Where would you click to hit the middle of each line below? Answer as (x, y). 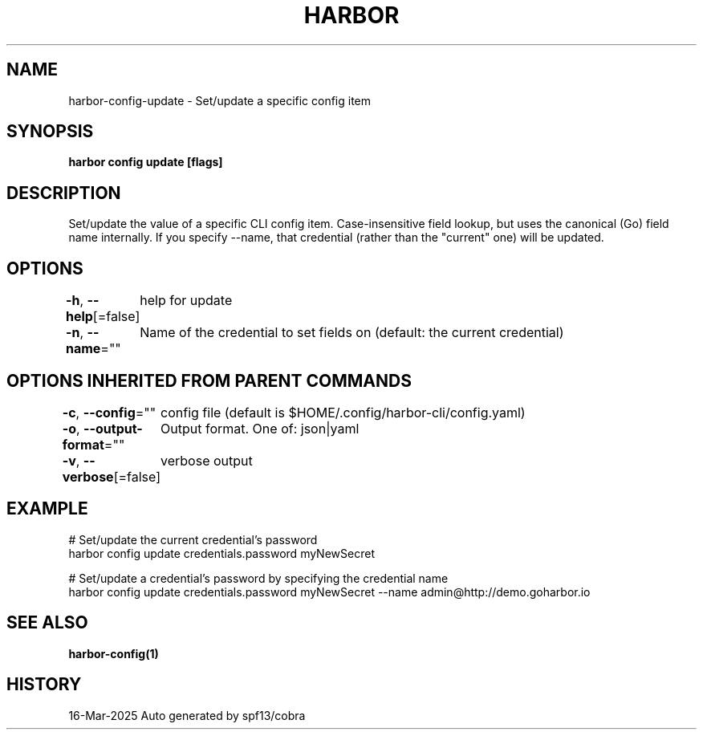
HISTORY (44, 685)
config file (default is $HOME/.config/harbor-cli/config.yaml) (343, 412)
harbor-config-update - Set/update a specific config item (220, 100)
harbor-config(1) (114, 653)
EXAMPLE (47, 509)
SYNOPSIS (50, 132)
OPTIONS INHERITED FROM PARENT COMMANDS (209, 380)
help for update (186, 301)
